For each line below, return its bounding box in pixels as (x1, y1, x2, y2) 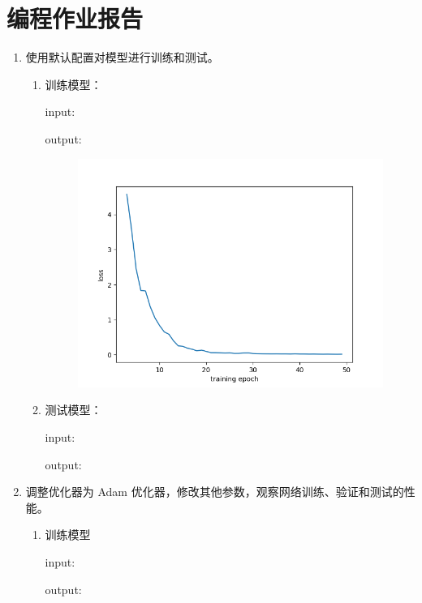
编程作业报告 (6, 2, 144, 35)
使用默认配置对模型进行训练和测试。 (25, 49, 219, 66)
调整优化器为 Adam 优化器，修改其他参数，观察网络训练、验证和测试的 (25, 483, 404, 500)
